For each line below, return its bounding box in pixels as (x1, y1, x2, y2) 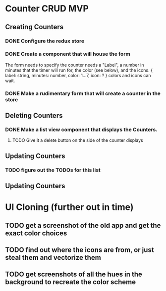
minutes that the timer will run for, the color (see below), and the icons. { (5, 67, 153, 73)
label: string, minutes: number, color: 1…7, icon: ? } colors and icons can (5, 72, 151, 78)
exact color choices (5, 229, 67, 237)
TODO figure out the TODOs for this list (5, 166, 101, 173)
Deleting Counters (5, 112, 63, 120)
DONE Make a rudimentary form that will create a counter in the (5, 90, 161, 97)
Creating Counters (5, 23, 64, 31)
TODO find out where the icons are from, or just (5, 246, 155, 254)
